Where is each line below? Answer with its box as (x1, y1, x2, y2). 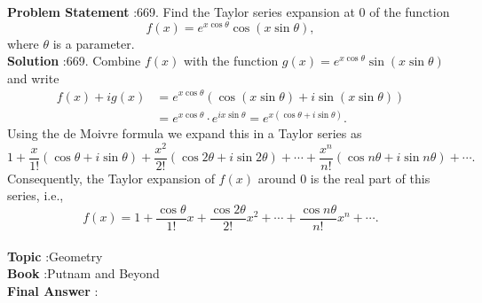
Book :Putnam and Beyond (7, 264, 160, 283)
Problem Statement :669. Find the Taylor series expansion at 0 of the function (7, 3, 450, 20)
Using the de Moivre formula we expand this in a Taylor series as (7, 124, 362, 143)
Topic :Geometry (7, 246, 103, 265)
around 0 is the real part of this (257, 168, 431, 187)
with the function (183, 51, 279, 70)
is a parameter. (52, 34, 135, 52)
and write (7, 68, 59, 87)
